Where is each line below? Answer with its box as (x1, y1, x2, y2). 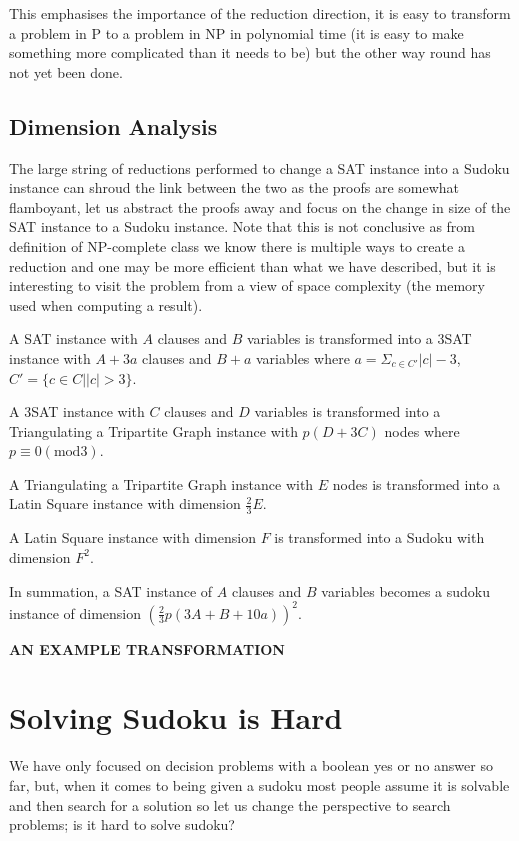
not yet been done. (9, 61, 123, 82)
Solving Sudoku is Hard (9, 697, 343, 738)
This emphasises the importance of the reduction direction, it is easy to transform (9, 3, 511, 23)
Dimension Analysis (9, 110, 218, 141)
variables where (255, 347, 350, 368)
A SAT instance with (9, 328, 138, 349)
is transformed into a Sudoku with (274, 527, 485, 548)
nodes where (384, 420, 460, 441)
